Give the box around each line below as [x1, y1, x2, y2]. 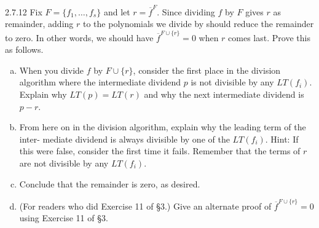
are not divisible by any [19, 156, 109, 169]
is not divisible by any [191, 76, 274, 88]
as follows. [5, 43, 44, 56]
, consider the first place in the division [133, 63, 281, 76]
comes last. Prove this [228, 31, 310, 44]
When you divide [19, 63, 84, 76]
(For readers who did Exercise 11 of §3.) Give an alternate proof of [19, 199, 272, 212]
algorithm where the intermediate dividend [19, 76, 181, 88]
